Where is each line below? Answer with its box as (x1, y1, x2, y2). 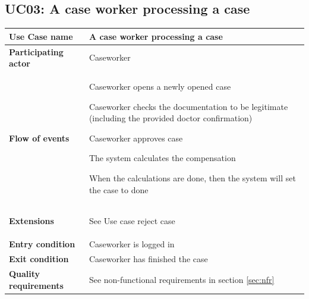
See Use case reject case (89, 215, 175, 227)
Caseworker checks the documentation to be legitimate (89, 100, 288, 112)
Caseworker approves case (89, 131, 183, 144)
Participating (9, 45, 64, 58)
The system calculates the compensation (89, 152, 236, 164)
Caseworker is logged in (89, 238, 175, 250)
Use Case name (9, 30, 73, 42)
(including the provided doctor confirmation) (89, 112, 253, 124)
